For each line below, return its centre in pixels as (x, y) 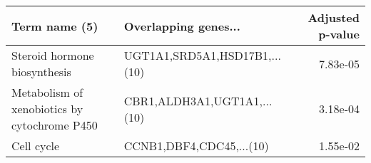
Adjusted (334, 17)
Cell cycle (36, 146)
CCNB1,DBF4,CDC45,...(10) (196, 146)
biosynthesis (41, 72)
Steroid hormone (53, 55)
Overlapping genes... (182, 26)
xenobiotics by (47, 109)
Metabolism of (47, 92)
